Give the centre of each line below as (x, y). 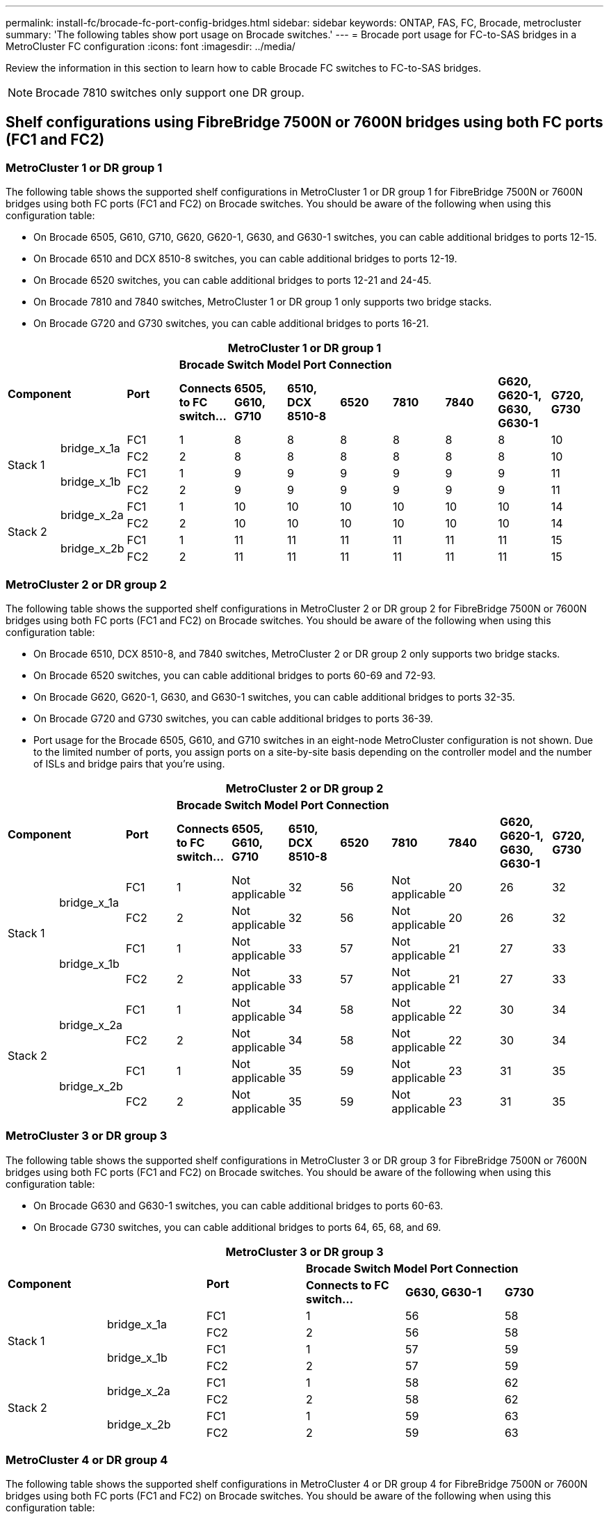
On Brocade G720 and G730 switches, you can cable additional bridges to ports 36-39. (233, 718)
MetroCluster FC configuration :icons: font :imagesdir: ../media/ (151, 46)
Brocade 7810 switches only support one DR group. (170, 93)
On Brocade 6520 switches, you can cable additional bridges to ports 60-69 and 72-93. (235, 675)
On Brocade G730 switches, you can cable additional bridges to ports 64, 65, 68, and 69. (237, 1227)
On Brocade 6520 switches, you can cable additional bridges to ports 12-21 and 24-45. (233, 280)
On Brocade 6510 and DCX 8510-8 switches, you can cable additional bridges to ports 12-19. (245, 259)
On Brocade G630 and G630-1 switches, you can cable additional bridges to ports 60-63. (238, 1205)
